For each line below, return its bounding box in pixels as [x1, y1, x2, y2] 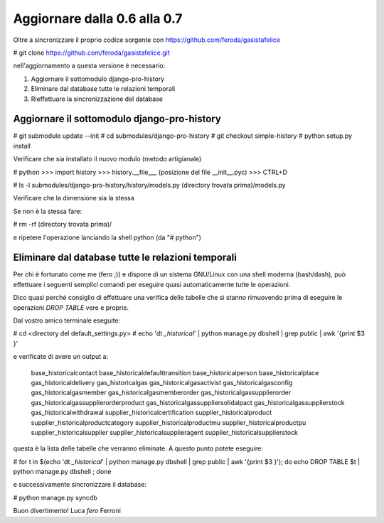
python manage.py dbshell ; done [13, 468, 112, 476]
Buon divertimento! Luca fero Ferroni [13, 507, 121, 515]
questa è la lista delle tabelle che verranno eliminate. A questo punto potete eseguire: [13, 444, 263, 453]
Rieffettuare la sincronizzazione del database [31, 95, 164, 103]
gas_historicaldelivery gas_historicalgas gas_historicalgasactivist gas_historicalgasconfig [31, 378, 293, 387]
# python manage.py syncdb [13, 493, 97, 502]
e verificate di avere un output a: [13, 352, 109, 361]
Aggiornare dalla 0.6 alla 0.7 [13, 11, 183, 26]
